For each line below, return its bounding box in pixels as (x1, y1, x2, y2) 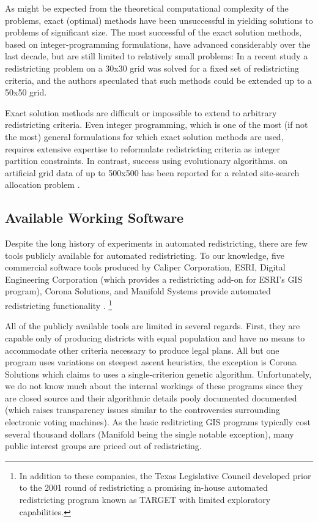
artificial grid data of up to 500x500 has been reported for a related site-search (5, 166, 300, 179)
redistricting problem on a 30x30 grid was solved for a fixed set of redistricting (5, 61, 299, 74)
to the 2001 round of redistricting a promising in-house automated (19, 481, 268, 494)
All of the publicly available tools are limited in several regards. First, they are (5, 319, 300, 332)
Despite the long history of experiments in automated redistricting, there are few (5, 237, 308, 250)
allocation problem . (5, 178, 80, 191)
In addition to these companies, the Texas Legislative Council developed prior (19, 469, 311, 482)
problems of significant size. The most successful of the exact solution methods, (5, 26, 302, 39)
